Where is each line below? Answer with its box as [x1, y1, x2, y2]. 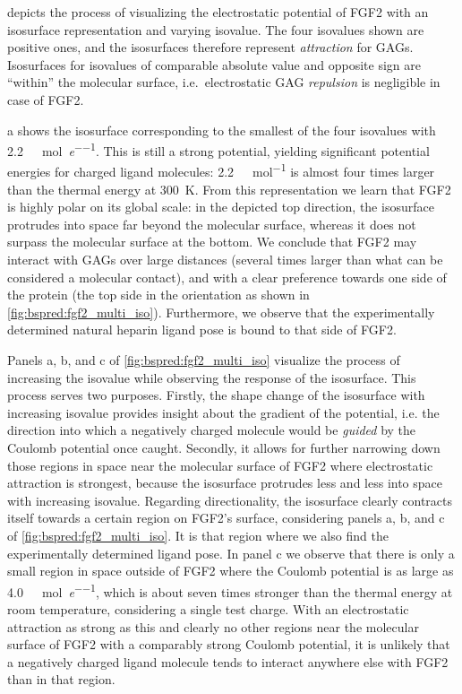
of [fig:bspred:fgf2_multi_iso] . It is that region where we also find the [7, 525, 389, 544]
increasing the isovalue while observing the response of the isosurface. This [7, 368, 416, 386]
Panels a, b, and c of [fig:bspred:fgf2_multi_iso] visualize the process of [7, 351, 400, 369]
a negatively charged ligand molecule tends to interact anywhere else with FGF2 [7, 652, 449, 671]
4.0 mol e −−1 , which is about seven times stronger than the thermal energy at [7, 579, 453, 601]
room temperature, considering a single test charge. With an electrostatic [7, 599, 409, 618]
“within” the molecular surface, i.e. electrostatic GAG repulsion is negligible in [7, 73, 441, 91]
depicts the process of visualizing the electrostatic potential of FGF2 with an [7, 3, 429, 21]
